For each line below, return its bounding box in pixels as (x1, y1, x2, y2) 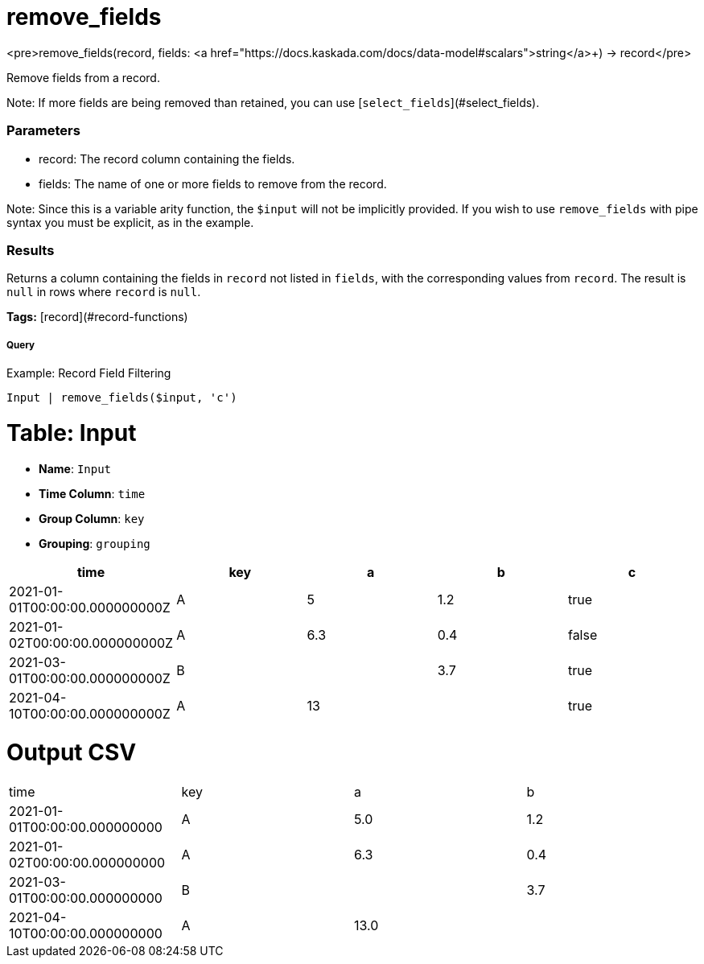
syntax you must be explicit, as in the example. (6, 215, 254, 229)
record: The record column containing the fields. (39, 151, 295, 166)
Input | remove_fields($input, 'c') (6, 391, 237, 405)
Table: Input (6, 418, 137, 447)
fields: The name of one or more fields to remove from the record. (39, 176, 387, 191)
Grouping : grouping (39, 536, 150, 550)
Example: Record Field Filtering (6, 366, 171, 381)
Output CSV (6, 739, 137, 767)
